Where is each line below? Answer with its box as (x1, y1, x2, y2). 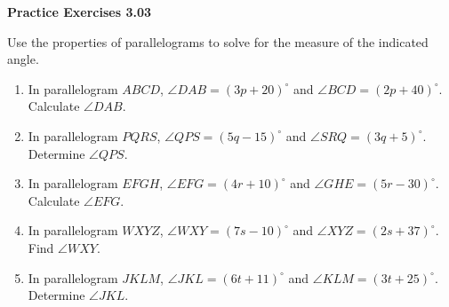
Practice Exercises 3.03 (7, 3, 152, 20)
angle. (7, 50, 39, 68)
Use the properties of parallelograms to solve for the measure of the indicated (7, 32, 429, 51)
